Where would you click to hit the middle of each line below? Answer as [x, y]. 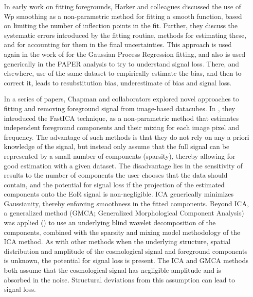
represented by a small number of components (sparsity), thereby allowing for [120, 156]
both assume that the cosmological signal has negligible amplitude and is [113, 270]
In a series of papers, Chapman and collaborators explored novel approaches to [122, 99]
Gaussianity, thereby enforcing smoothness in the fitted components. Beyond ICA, [126, 203]
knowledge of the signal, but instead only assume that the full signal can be [117, 146]
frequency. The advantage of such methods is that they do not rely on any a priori [127, 137]
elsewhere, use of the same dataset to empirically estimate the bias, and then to [123, 73]
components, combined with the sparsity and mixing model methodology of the [122, 232]
